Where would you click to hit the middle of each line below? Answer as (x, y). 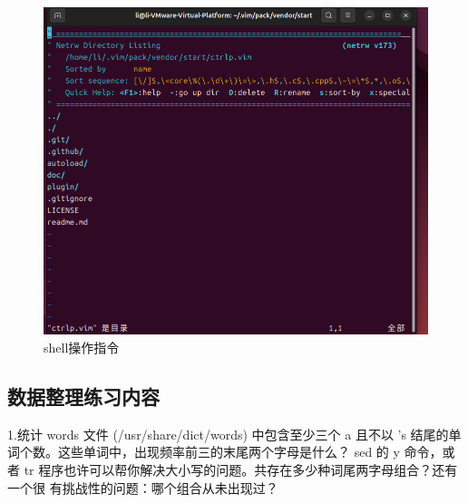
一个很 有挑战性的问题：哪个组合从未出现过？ (143, 487)
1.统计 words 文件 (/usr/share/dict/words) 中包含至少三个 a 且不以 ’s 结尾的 (228, 434)
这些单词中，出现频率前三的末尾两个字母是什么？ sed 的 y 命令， (250, 452)
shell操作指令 (82, 348)
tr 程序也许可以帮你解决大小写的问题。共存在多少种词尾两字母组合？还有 (241, 469)
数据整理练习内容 (83, 396)
